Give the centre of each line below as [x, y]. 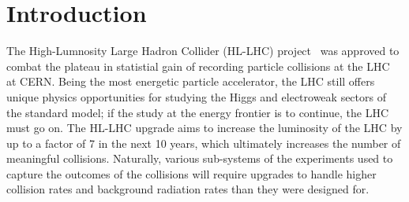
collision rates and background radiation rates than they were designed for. [188, 189]
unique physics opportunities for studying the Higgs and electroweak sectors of [196, 96]
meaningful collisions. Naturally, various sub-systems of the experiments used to [200, 158]
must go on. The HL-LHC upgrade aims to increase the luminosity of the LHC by [204, 128]
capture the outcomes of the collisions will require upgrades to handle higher [191, 173]
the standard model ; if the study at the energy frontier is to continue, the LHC [197, 112]
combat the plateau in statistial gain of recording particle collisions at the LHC [198, 66]
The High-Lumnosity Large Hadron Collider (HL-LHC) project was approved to [203, 51]
